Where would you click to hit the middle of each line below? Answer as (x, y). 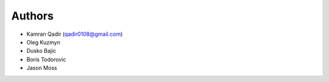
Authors (33, 16)
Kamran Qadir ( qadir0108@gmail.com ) (75, 34)
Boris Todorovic (46, 59)
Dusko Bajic (41, 51)
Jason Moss (42, 68)
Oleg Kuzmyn (43, 42)
